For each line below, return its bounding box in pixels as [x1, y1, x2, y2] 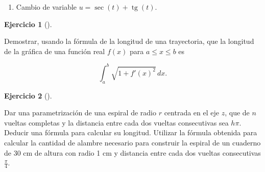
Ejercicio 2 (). [4, 90, 52, 101]
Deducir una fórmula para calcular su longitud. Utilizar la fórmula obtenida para [4, 127, 257, 138]
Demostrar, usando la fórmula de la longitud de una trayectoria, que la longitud [4, 36, 254, 46]
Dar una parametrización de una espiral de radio [4, 107, 156, 118]
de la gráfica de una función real [4, 45, 105, 56]
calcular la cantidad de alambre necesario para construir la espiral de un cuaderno [4, 137, 261, 148]
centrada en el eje [164, 107, 219, 118]
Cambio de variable [16, 2, 77, 12]
